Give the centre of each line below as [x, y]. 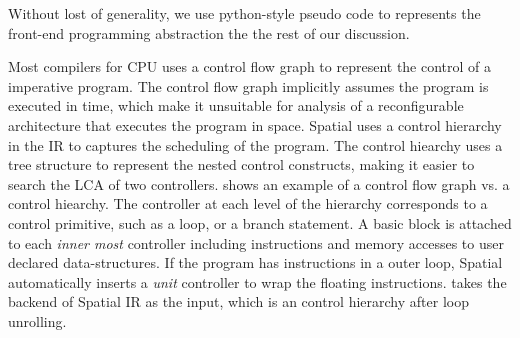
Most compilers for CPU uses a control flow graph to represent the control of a [250, 66]
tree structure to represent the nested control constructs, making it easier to [241, 164]
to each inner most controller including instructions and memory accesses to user [256, 242]
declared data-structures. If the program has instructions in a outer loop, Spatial [255, 262]
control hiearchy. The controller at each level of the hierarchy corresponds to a [248, 203]
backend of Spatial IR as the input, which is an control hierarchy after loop [238, 301]
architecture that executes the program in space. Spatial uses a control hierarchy [255, 124]
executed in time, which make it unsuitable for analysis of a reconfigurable [236, 105]
